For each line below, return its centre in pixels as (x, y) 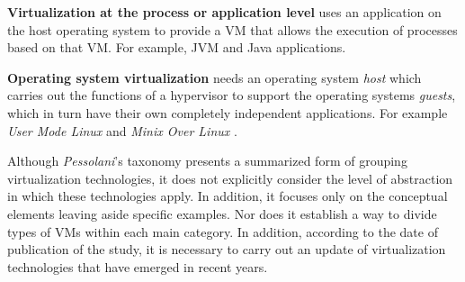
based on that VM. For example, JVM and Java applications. (177, 47)
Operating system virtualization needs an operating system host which (215, 77)
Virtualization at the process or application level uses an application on (224, 12)
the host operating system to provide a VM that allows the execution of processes (232, 29)
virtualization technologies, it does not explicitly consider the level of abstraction (230, 178)
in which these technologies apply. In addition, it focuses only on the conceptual (228, 196)
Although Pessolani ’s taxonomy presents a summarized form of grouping (207, 161)
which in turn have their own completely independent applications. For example (228, 112)
